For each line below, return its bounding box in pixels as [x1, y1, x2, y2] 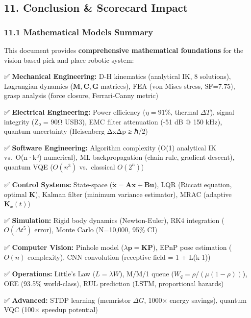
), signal [210, 106, 234, 117]
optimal [4, 189, 27, 199]
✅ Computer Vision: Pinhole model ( [4, 242, 124, 252]
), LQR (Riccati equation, [154, 179, 232, 189]
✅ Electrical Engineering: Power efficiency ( [4, 106, 146, 117]
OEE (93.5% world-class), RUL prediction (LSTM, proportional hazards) [4, 278, 224, 288]
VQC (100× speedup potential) [4, 304, 98, 315]
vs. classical [79, 161, 115, 171]
